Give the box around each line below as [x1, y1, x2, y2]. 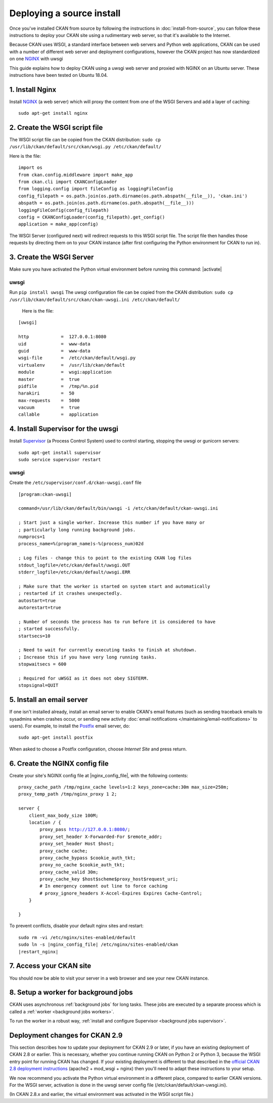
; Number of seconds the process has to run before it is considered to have [18, 619, 216, 625]
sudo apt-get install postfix [18, 735, 94, 740]
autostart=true [18, 597, 56, 603]
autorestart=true [18, 604, 61, 610]
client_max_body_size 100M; [28, 812, 99, 818]
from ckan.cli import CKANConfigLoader [18, 179, 117, 185]
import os [18, 165, 42, 170]
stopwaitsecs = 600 [18, 661, 67, 667]
